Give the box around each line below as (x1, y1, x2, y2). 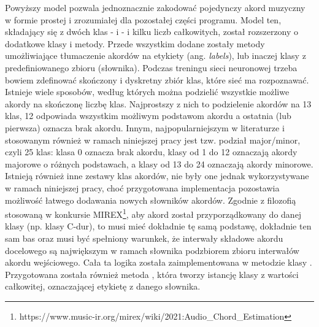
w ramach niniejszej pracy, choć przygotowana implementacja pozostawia (5, 181, 280, 194)
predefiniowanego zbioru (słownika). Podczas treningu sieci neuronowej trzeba (5, 61, 298, 74)
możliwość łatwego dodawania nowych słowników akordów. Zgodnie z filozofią (5, 193, 296, 206)
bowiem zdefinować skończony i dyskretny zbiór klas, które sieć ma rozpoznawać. (5, 73, 309, 86)
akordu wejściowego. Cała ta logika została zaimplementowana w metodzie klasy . (5, 256, 312, 269)
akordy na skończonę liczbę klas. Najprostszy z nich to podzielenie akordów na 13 (5, 97, 312, 110)
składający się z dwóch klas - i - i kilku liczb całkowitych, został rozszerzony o (5, 25, 299, 38)
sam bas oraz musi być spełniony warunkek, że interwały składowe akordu (5, 231, 283, 244)
